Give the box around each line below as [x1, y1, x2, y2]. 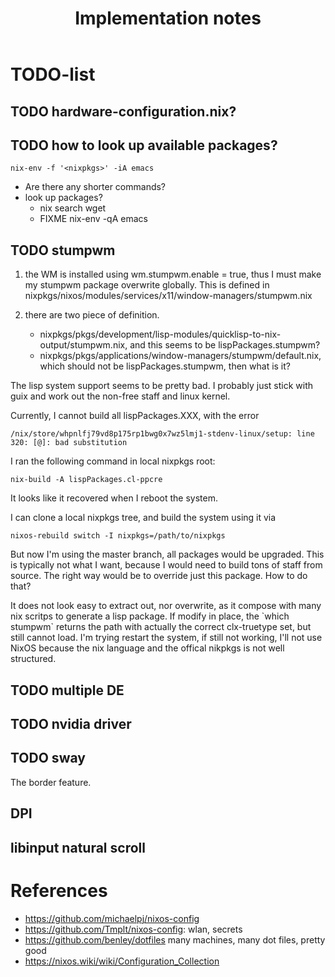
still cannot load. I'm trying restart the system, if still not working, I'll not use [10, 632, 323, 644]
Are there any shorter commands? [24, 181, 167, 193]
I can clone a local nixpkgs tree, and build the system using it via [10, 512, 277, 524]
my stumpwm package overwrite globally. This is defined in [24, 279, 270, 291]
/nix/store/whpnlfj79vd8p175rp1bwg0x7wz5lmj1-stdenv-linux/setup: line [10, 429, 315, 439]
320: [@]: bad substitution [10, 438, 128, 448]
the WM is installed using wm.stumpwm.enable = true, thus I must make [24, 268, 322, 281]
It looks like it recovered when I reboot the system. [10, 492, 219, 504]
